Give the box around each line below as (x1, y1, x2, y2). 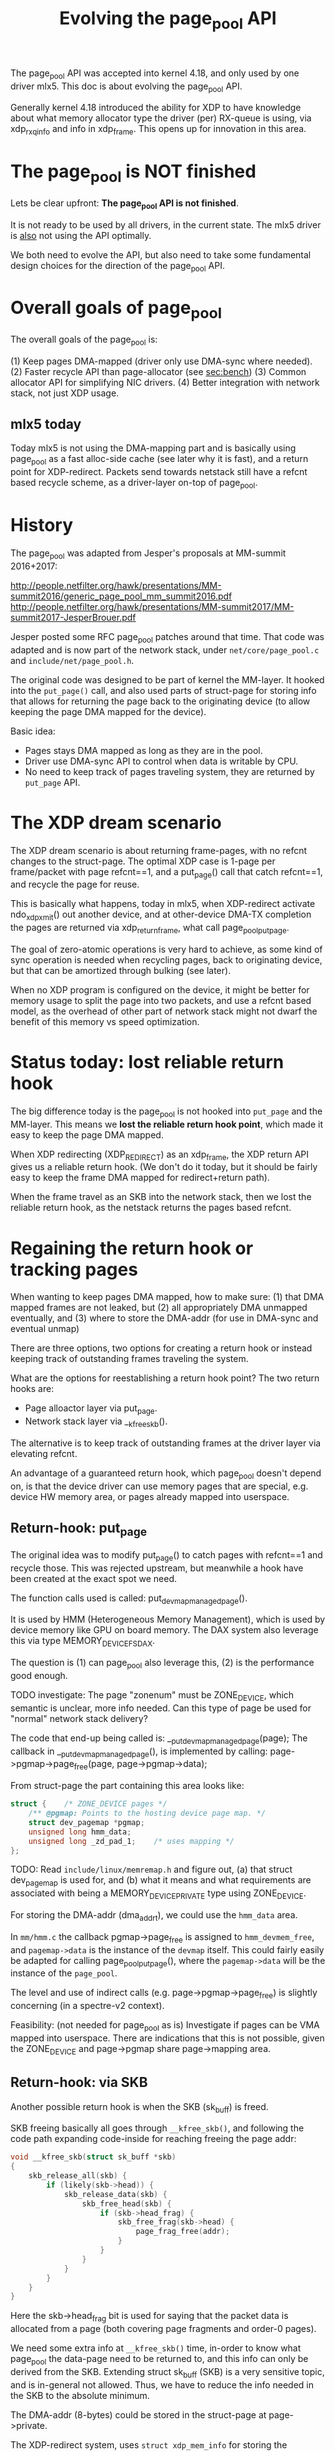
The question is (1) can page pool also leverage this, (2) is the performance (10, 1657, 315, 1671)
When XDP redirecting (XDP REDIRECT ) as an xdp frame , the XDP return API (10, 1148, 310, 1162)
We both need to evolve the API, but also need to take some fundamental (10, 248, 312, 261)
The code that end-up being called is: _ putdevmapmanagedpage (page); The (10, 1732, 308, 1746)
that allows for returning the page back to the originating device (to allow (10, 695, 311, 707)
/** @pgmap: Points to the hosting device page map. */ (28, 1808, 267, 1818)
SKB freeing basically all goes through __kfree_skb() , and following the (10, 2122, 305, 2134)
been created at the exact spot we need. (10, 1572, 177, 1584)
